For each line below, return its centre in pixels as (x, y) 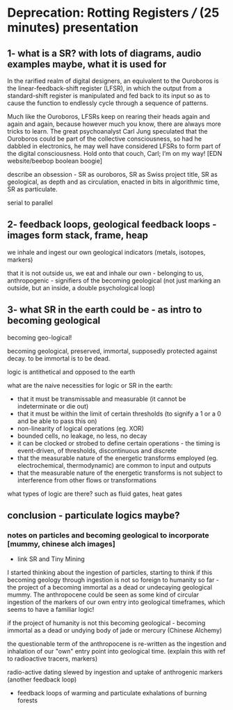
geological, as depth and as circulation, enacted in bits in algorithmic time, (114, 182)
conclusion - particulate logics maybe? (94, 515)
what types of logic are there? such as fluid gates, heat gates (95, 494)
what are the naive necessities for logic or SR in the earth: (90, 385)
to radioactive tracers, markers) (53, 658)
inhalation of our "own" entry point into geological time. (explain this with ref (116, 652)
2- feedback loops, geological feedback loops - (112, 224)
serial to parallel (30, 203)
